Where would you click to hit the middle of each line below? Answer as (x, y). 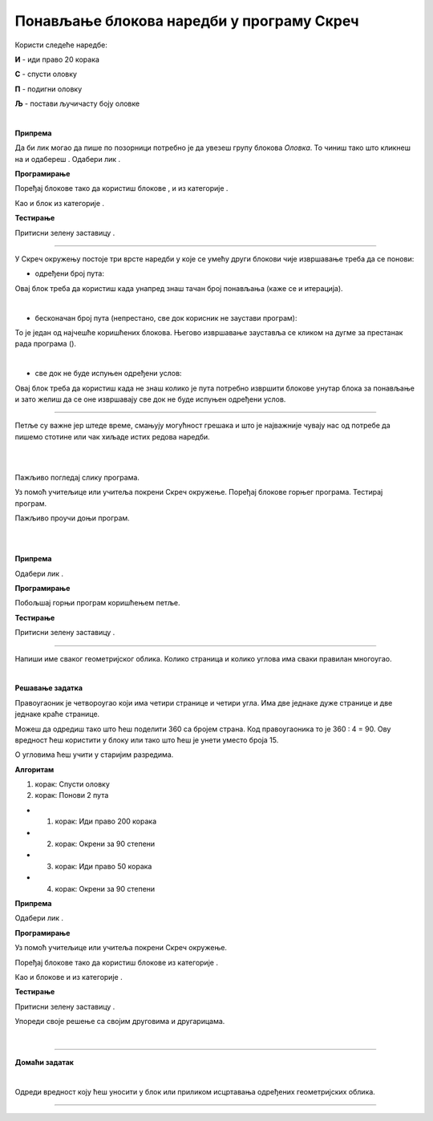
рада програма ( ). (45, 344)
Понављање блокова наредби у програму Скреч (187, 21)
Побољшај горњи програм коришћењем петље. (97, 603)
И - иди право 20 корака (57, 59)
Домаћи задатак (44, 1062)
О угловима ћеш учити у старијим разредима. (94, 755)
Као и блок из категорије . (59, 203)
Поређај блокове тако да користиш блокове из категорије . (116, 962)
